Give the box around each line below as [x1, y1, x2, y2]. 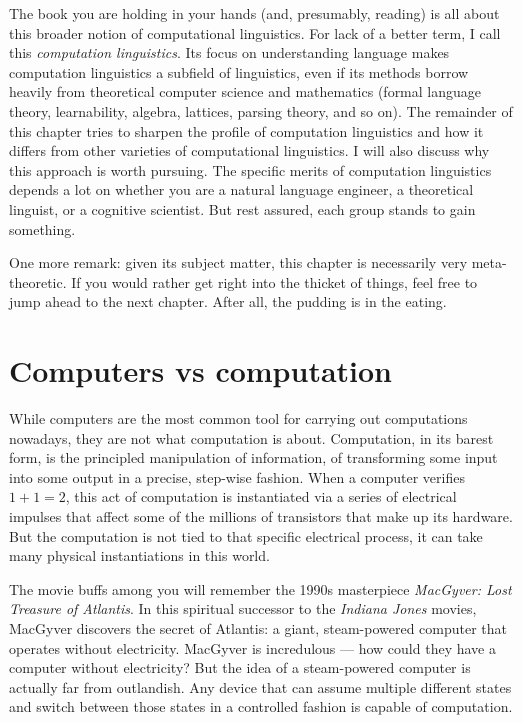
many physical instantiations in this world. [9, 545, 270, 566]
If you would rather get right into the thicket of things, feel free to [71, 271, 478, 292]
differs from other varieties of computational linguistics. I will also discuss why [9, 140, 490, 161]
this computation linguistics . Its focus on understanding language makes [9, 42, 450, 63]
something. [9, 218, 76, 239]
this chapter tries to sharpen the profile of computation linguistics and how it [9, 120, 484, 141]
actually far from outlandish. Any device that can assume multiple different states [9, 676, 512, 697]
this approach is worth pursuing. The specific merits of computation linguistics [9, 159, 492, 180]
